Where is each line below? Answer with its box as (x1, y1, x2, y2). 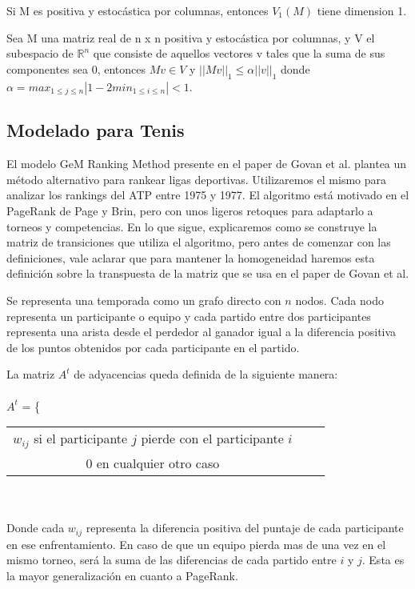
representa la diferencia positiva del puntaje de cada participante (86, 519, 404, 536)
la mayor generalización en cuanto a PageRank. (6, 567, 238, 583)
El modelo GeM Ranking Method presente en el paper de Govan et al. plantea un (6, 155, 407, 172)
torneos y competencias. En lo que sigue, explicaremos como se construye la (6, 218, 377, 234)
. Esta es (361, 551, 405, 568)
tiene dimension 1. (317, 2, 407, 18)
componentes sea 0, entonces (6, 60, 146, 77)
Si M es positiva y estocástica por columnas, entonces (6, 2, 269, 18)
